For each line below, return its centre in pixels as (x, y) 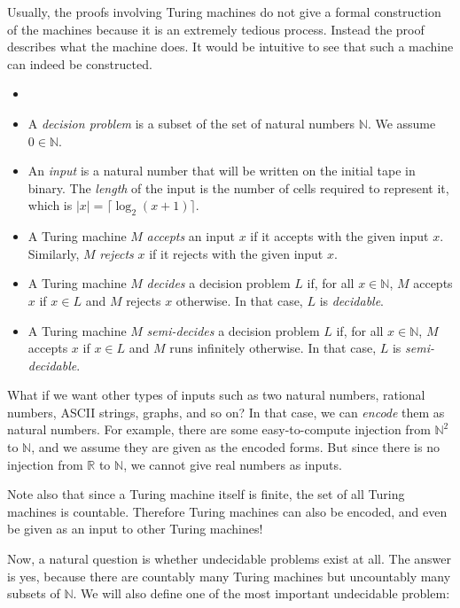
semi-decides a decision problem (233, 330)
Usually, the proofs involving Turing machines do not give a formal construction (224, 12)
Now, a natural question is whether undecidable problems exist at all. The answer (230, 559)
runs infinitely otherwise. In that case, (273, 348)
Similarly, (54, 253)
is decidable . (352, 300)
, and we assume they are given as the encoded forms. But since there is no (235, 447)
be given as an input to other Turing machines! (135, 529)
